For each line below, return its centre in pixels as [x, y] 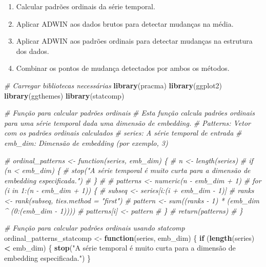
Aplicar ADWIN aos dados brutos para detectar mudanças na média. [125, 23]
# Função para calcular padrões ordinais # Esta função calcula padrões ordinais [129, 113]
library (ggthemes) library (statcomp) [64, 95]
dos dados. [33, 51]
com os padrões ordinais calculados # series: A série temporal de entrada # [123, 133]
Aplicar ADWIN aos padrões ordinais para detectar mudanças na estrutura [134, 41]
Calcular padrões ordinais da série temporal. [86, 6]
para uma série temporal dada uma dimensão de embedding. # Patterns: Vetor [127, 122]
